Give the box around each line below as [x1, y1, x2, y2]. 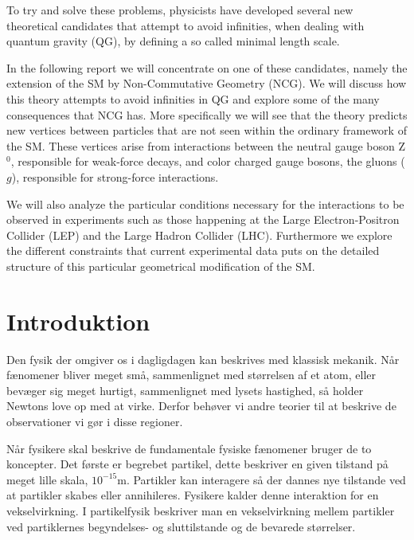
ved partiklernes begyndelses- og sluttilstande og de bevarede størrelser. [6, 518, 356, 534]
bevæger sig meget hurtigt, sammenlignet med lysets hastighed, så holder [6, 382, 364, 398]
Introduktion [6, 304, 150, 337]
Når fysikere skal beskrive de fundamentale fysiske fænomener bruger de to [6, 440, 372, 456]
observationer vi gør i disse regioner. [6, 413, 183, 429]
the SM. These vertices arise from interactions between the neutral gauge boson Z [6, 137, 406, 154]
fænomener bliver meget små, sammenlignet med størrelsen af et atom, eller [6, 366, 376, 383]
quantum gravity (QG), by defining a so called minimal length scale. [6, 33, 340, 49]
